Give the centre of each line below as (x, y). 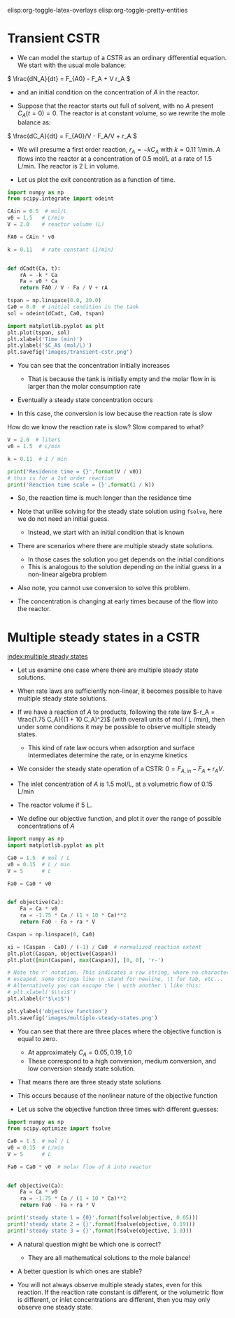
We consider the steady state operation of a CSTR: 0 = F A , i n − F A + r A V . (121, 770)
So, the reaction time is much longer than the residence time (105, 498)
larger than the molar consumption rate (84, 387)
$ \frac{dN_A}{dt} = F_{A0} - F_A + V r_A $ (69, 78)
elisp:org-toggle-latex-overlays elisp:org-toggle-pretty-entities (98, 10)
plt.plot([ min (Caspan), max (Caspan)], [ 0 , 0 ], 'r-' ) (86, 960)
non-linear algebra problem (67, 574)
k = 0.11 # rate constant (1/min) (60, 250)
